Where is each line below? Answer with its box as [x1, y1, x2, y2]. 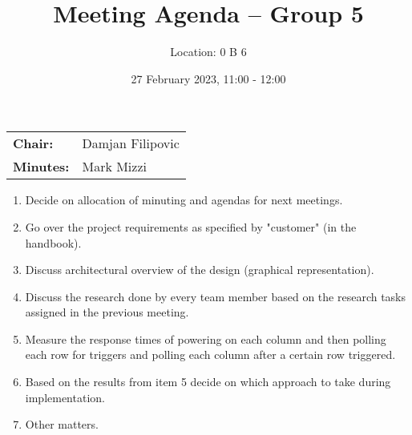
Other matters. [25, 416, 99, 433]
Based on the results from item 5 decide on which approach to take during [25, 373, 391, 390]
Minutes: [13, 157, 70, 176]
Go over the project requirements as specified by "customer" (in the [25, 218, 357, 235]
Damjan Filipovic [82, 134, 180, 153]
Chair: [13, 134, 54, 153]
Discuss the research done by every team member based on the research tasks [25, 288, 406, 304]
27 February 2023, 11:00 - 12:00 [131, 70, 286, 87]
